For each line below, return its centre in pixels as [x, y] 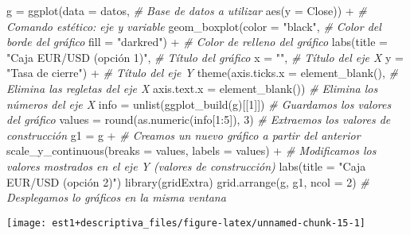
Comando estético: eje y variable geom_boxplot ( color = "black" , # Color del [194, 26]
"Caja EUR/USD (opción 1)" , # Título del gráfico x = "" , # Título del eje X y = [205, 57]
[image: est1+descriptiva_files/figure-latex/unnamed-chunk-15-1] [186, 223]
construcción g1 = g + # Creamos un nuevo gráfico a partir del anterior [184, 135]
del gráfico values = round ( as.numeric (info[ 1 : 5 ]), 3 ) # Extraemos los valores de [199, 119]
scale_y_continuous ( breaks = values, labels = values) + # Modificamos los [191, 150]
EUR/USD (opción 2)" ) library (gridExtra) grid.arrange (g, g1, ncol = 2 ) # [188, 181]
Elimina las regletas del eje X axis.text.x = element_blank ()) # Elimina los [192, 88]
